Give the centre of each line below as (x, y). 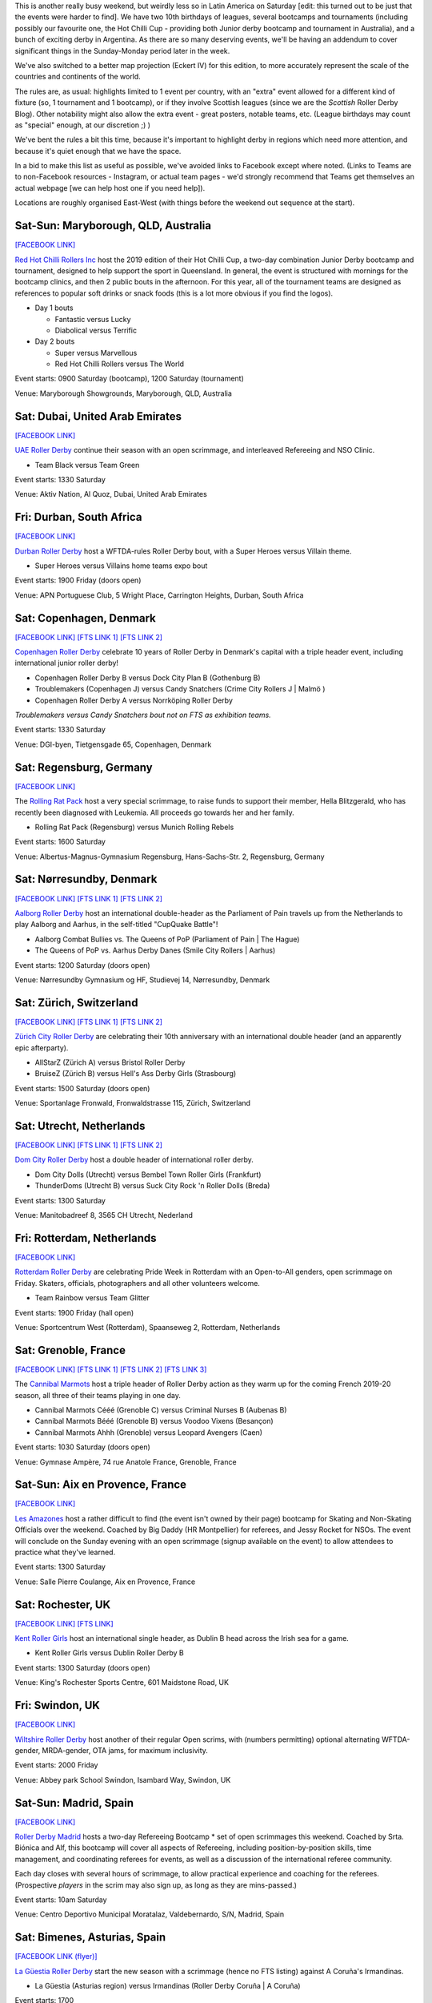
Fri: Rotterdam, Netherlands (86, 1238)
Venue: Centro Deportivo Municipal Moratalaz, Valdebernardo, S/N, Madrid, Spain (149, 1914)
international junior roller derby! (67, 663)
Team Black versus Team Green (87, 465)
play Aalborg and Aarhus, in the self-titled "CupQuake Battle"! (116, 925)
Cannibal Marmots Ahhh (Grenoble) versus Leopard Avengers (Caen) (149, 1432)
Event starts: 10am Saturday (61, 1900)
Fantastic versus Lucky (93, 319)
